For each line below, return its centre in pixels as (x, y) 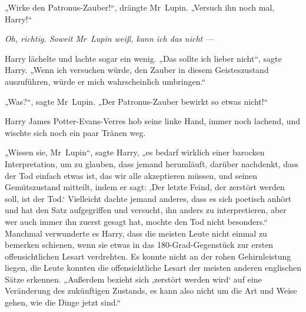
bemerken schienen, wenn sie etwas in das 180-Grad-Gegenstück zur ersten (139, 245)
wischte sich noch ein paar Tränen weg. (75, 132)
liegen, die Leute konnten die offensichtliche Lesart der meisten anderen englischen (153, 268)
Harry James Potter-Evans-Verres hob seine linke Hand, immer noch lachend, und (153, 121)
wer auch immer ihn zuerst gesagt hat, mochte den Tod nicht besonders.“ (136, 221)
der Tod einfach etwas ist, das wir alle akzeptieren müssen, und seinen (131, 175)
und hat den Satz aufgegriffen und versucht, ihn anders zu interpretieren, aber (146, 210)
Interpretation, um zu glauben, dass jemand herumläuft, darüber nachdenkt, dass (152, 163)
